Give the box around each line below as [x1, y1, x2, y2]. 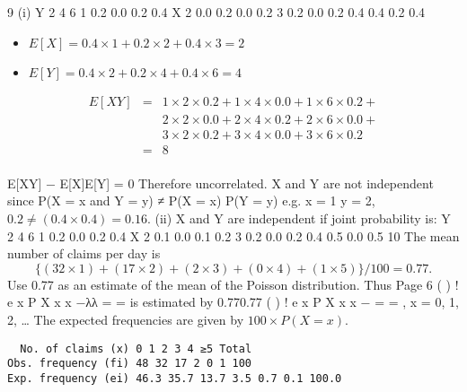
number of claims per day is [7, 244, 161, 263]
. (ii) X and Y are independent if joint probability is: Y [146, 208, 451, 227]
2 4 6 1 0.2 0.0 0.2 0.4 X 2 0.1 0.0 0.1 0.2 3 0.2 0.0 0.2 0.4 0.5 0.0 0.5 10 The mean [7, 226, 460, 245]
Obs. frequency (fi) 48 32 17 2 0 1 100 [7, 357, 252, 370]
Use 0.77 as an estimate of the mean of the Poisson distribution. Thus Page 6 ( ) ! [7, 274, 459, 293]
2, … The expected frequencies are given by [7, 309, 244, 328]
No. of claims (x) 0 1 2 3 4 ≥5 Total [20, 342, 252, 355]
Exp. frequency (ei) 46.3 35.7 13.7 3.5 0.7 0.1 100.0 [7, 371, 342, 385]
